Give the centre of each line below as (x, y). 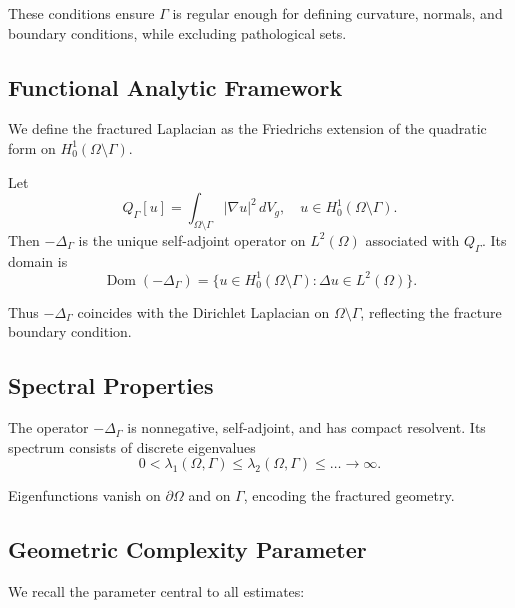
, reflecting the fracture (431, 311)
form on (32, 147)
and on (209, 495)
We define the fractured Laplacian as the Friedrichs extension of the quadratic (247, 128)
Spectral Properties (111, 385)
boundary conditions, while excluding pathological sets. (177, 32)
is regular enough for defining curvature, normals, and (337, 13)
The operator (48, 427)
